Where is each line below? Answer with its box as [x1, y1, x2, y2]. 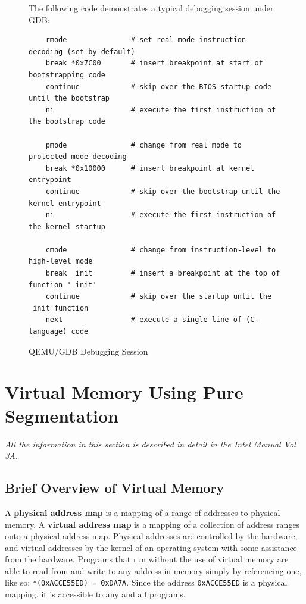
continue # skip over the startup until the [45, 292, 272, 301]
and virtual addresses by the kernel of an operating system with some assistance [5, 541, 297, 553]
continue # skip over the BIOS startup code [45, 82, 272, 91]
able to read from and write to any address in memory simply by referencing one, [5, 564, 302, 577]
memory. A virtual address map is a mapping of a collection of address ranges [5, 518, 300, 530]
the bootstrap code [29, 117, 105, 126]
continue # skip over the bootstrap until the [45, 187, 280, 196]
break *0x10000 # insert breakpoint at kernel [45, 164, 255, 173]
